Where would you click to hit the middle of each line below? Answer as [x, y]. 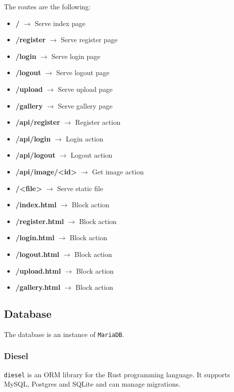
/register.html [40, 221]
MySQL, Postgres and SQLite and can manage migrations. [92, 384]
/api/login [33, 138]
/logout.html [37, 254]
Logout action [92, 155]
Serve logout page [83, 72]
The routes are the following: [47, 6]
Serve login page [76, 56]
